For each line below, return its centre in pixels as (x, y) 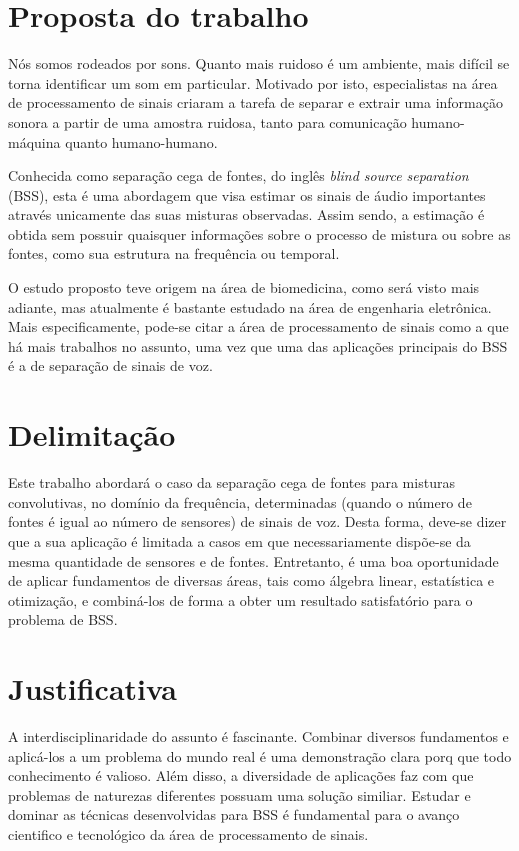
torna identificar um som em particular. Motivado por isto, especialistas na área (253, 82)
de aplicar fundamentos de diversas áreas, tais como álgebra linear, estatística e (251, 580)
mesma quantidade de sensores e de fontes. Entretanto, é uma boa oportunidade (253, 560)
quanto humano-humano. (141, 141)
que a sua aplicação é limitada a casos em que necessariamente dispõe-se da (239, 540)
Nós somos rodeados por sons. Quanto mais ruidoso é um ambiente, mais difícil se (259, 63)
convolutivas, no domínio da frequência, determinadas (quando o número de (240, 501)
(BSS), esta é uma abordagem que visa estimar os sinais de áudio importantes (247, 194)
